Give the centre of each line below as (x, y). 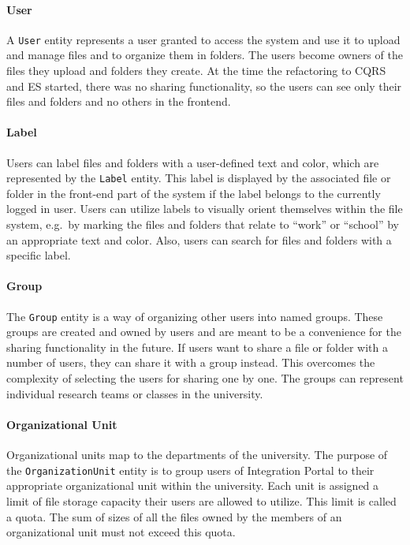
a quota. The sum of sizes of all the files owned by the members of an (174, 516)
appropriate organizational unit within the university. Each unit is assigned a (193, 485)
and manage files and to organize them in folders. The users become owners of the (205, 55)
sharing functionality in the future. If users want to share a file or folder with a (197, 347)
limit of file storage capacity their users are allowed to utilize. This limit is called (201, 500)
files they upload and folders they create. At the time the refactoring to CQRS (196, 71)
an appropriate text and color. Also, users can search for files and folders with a (199, 239)
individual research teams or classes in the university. (135, 393)
